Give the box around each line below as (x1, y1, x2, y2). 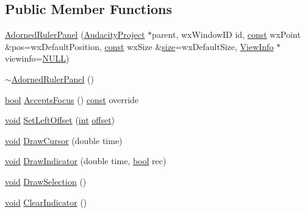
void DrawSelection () (5, 175, 87, 187)
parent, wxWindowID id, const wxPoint (152, 28, 301, 41)
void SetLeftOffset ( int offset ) (5, 114, 115, 126)
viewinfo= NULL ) (5, 52, 70, 65)
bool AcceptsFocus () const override (5, 93, 139, 106)
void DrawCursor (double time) (5, 134, 123, 146)
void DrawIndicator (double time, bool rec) (5, 154, 167, 167)
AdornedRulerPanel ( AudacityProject (5, 28, 145, 41)
